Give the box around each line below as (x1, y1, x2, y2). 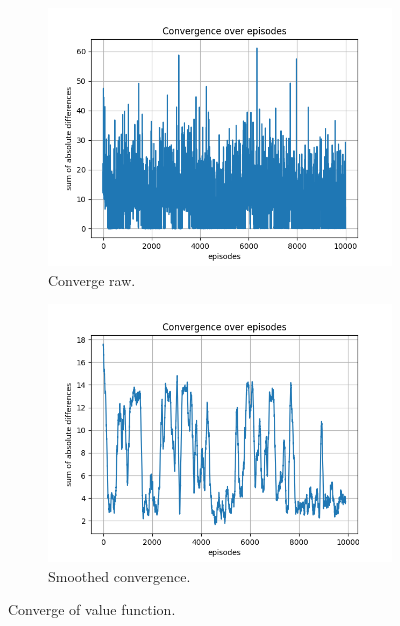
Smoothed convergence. (48, 565, 191, 586)
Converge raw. (48, 269, 136, 290)
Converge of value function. (8, 599, 176, 620)
